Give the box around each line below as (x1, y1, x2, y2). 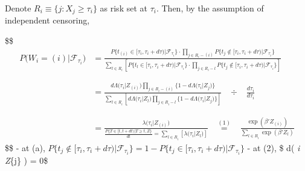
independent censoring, (5, 14, 90, 26)
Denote (5, 2, 31, 14)
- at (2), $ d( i (247, 141, 300, 154)
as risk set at (100, 2, 147, 14)
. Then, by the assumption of (156, 2, 264, 14)
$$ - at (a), (5, 141, 45, 154)
